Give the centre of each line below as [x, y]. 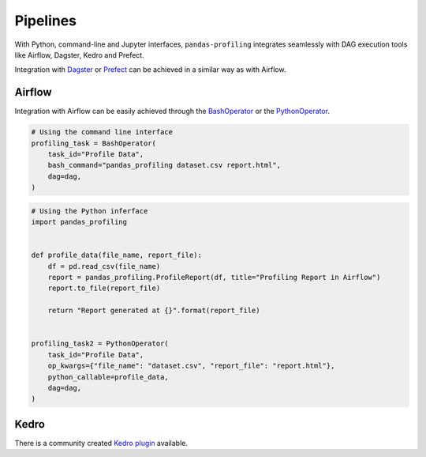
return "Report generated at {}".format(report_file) [154, 311]
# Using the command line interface [102, 132]
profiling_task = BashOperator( [94, 143]
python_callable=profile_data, [108, 377]
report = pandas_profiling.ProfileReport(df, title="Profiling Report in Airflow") [214, 278]
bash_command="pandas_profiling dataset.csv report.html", [164, 165]
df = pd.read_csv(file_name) [104, 266]
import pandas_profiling [79, 222]
